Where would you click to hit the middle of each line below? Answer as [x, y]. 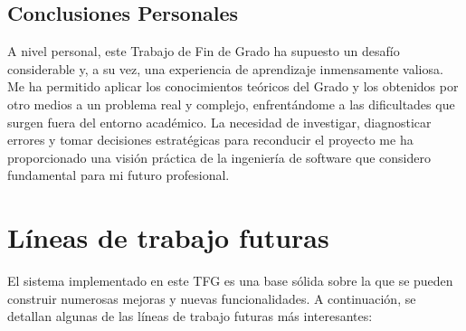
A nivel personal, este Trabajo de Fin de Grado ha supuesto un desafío [204, 51]
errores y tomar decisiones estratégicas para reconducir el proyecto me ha [210, 140]
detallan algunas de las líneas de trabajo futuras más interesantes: [190, 316]
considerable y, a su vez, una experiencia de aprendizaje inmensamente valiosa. [225, 68]
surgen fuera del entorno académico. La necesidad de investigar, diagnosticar [219, 122]
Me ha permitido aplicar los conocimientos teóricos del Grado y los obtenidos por [233, 86]
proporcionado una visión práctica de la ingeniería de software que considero [219, 157]
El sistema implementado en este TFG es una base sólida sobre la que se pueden [230, 281]
